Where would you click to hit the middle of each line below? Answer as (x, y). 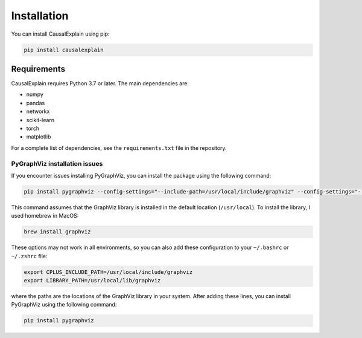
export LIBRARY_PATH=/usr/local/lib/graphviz (92, 280)
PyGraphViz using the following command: (64, 305)
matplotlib (39, 137)
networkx (38, 111)
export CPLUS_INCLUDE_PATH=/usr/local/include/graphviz (108, 272)
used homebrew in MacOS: (45, 216)
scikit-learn (40, 120)
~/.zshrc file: (29, 256)
